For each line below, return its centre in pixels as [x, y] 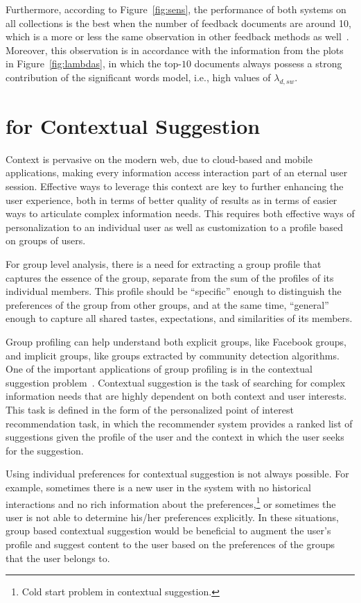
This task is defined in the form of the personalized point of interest [150, 409]
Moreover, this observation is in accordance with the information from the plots [175, 50]
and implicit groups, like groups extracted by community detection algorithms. [173, 355]
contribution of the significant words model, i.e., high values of [138, 77]
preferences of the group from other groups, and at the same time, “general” [167, 304]
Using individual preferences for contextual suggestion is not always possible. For [177, 474]
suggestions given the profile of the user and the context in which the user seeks [175, 437]
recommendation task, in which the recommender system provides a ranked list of [179, 423]
